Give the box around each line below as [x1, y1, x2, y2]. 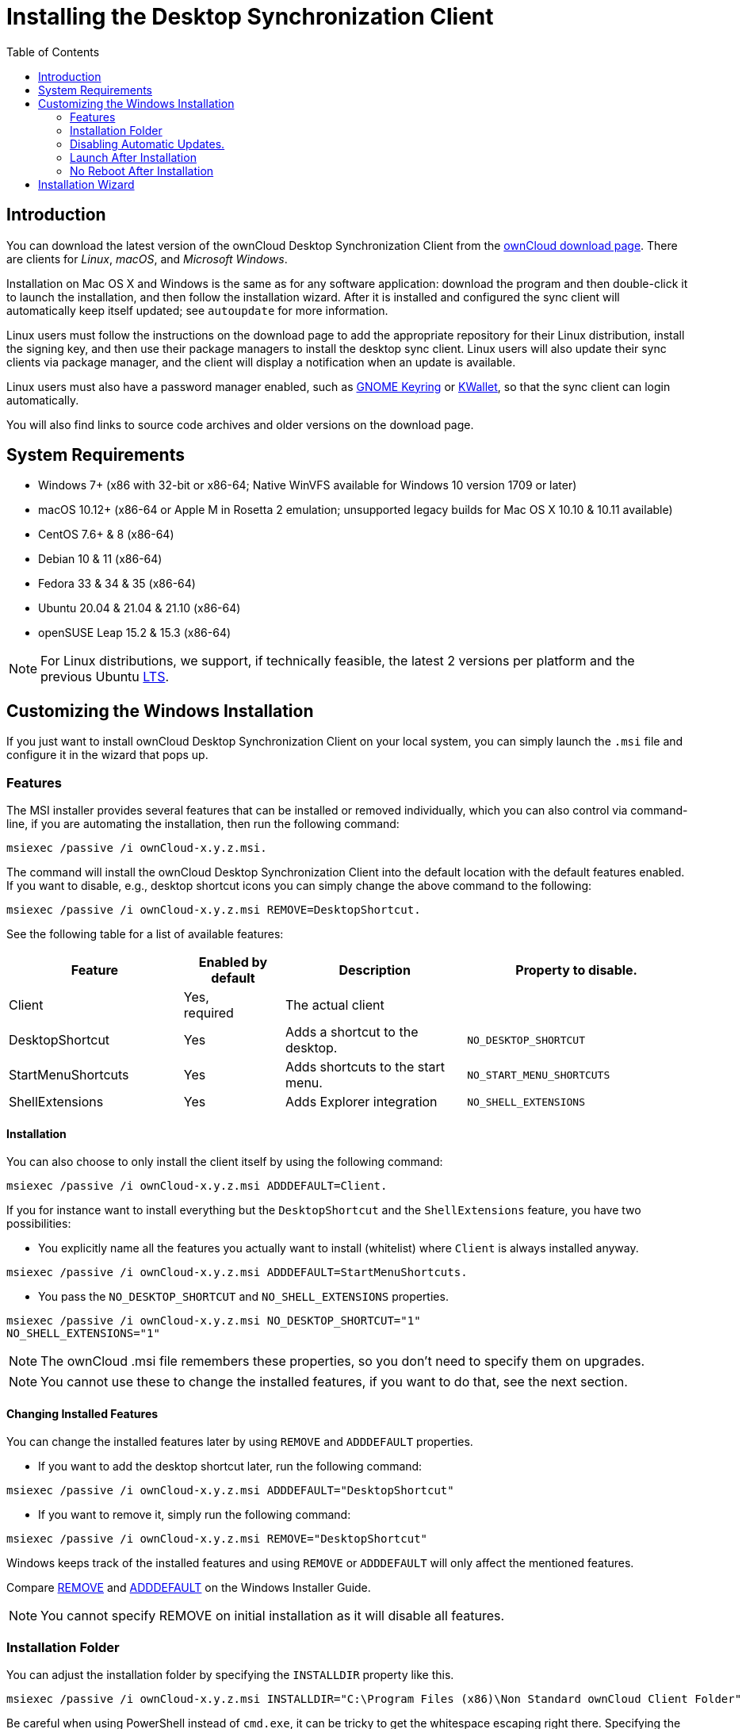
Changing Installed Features [6, 1406, 159, 1420]
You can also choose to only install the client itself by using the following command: [6, 1155, 443, 1169]
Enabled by [198, 954, 268, 971]
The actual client [285, 997, 384, 1014]
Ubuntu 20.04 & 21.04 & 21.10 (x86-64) [38, 601, 241, 615]
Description [339, 962, 411, 979]
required [183, 1005, 234, 1022]
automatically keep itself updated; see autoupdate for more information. [6, 303, 388, 317]
